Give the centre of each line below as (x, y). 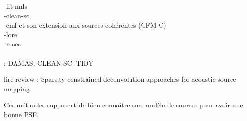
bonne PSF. (21, 114)
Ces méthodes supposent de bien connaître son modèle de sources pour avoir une (123, 105)
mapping (17, 88)
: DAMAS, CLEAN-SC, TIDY (49, 63)
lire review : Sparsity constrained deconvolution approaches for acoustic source (120, 79)
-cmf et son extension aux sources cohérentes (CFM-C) (85, 25)
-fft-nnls (15, 6)
